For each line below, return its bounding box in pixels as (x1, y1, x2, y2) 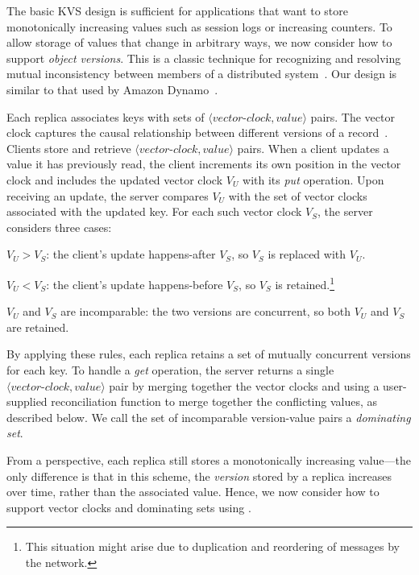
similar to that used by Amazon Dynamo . (6, 81, 218, 97)
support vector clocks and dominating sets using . (6, 498, 251, 515)
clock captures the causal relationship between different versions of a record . (6, 124, 388, 141)
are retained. (6, 318, 69, 335)
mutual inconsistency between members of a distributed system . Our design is (6, 65, 397, 82)
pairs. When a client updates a (237, 139, 389, 156)
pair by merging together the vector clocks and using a (109, 377, 380, 394)
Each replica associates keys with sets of (6, 108, 205, 125)
